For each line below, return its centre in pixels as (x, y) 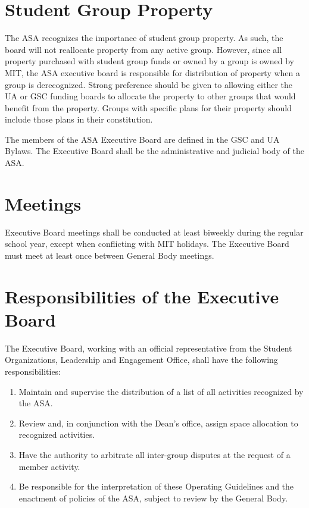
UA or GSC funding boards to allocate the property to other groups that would (150, 96)
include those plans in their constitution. (79, 119)
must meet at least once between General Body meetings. (110, 255)
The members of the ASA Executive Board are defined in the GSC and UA (142, 139)
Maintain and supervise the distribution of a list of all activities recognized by (161, 391)
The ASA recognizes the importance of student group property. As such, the (144, 38)
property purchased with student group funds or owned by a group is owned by (149, 61)
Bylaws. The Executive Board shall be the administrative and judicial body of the (154, 151)
